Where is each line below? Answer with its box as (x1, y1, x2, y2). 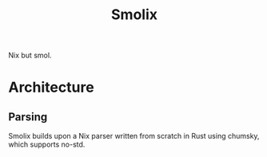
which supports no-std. (8, 139, 86, 149)
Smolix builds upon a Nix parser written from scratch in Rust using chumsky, (8, 131, 260, 141)
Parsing (8, 110, 48, 124)
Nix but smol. (8, 50, 52, 61)
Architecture (8, 78, 94, 96)
